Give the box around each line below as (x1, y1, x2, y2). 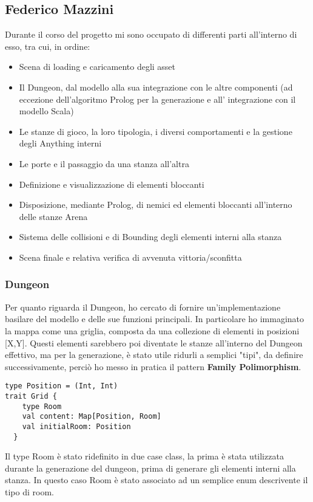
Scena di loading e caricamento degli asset (19, 60, 176, 73)
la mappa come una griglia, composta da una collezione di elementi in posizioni (5, 324, 300, 337)
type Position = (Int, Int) (5, 382, 118, 391)
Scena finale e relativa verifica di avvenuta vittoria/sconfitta (19, 250, 242, 263)
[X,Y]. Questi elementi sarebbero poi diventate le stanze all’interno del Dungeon (5, 336, 303, 349)
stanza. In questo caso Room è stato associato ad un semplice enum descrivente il (5, 473, 308, 486)
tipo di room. (5, 486, 54, 498)
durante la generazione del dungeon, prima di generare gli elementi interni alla (5, 461, 296, 474)
